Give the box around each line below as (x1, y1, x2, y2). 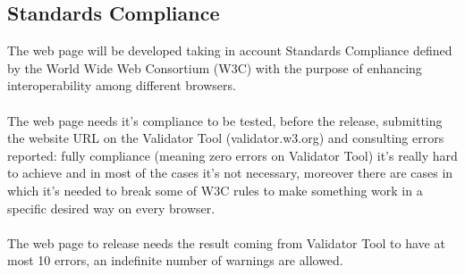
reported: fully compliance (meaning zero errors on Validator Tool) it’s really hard (7, 146, 458, 164)
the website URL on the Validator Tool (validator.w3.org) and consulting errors (7, 129, 444, 147)
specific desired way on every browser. (7, 198, 216, 217)
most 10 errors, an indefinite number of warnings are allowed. (7, 251, 343, 270)
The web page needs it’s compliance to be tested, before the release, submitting (7, 111, 443, 129)
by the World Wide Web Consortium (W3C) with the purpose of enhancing (7, 58, 422, 77)
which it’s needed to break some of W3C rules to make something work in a (7, 180, 423, 199)
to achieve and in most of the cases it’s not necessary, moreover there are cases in (7, 163, 453, 182)
